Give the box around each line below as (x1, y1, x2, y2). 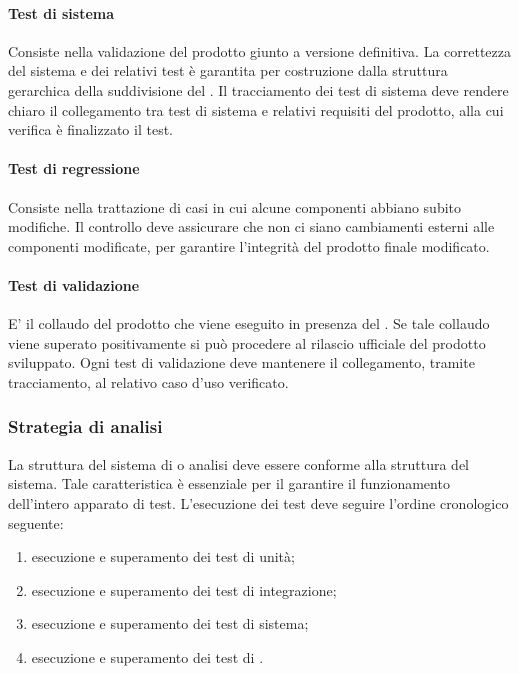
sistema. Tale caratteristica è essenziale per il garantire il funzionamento (8, 473, 450, 494)
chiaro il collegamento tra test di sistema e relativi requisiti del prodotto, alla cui (8, 99, 504, 120)
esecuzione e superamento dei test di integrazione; (31, 579, 337, 600)
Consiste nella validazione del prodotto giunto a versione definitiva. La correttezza (8, 40, 512, 61)
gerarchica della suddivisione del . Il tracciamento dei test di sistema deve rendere (8, 79, 509, 100)
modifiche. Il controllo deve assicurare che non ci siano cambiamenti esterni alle (8, 216, 495, 237)
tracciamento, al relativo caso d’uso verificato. (8, 371, 289, 392)
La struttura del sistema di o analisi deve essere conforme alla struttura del (8, 453, 469, 474)
